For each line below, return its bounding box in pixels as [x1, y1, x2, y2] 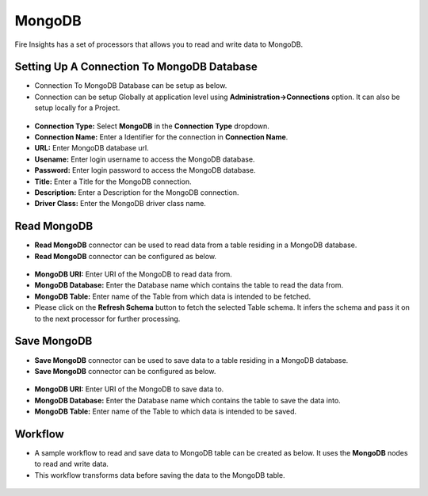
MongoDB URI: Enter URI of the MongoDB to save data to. [34, 384, 224, 394]
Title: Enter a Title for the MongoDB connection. [34, 177, 192, 186]
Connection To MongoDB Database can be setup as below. [34, 81, 227, 90]
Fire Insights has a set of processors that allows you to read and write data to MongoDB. [14, 40, 304, 49]
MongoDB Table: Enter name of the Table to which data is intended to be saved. [34, 406, 297, 416]
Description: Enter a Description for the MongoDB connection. [34, 187, 239, 197]
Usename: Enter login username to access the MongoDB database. [34, 155, 255, 164]
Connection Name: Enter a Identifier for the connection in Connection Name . [34, 132, 289, 142]
